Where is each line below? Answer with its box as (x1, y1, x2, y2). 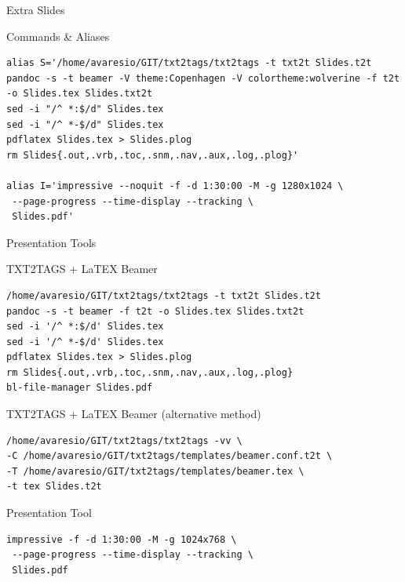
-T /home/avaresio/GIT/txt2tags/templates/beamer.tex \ (6, 465, 305, 477)
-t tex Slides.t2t (6, 481, 102, 493)
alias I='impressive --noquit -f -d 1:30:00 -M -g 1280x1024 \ (6, 180, 344, 191)
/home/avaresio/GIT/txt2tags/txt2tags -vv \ (6, 435, 243, 446)
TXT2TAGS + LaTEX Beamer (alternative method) (6, 406, 261, 422)
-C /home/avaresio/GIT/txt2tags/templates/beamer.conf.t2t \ (6, 450, 333, 462)
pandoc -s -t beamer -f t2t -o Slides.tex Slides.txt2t (6, 305, 305, 317)
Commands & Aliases (6, 27, 110, 44)
